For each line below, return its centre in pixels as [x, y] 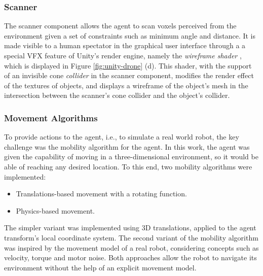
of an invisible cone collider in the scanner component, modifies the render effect [129, 75]
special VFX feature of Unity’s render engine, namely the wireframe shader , [123, 55]
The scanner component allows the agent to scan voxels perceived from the [120, 26]
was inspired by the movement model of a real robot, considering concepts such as [131, 247]
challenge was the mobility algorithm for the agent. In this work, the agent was [127, 146]
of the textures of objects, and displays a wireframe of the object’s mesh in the [126, 85]
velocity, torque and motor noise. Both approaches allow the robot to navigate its [130, 257]
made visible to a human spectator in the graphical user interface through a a [125, 45]
